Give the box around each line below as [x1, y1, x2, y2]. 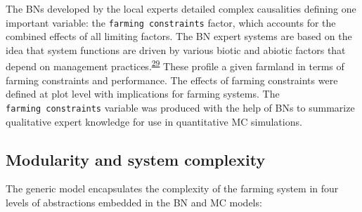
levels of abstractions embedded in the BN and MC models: [6, 194, 262, 209]
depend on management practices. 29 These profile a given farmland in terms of [6, 57, 344, 74]
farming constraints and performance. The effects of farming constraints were [6, 72, 338, 87]
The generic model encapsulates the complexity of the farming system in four [6, 181, 339, 196]
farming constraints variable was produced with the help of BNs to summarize [6, 100, 355, 114]
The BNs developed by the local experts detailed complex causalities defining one [6, 1, 356, 15]
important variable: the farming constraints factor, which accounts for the [6, 15, 336, 29]
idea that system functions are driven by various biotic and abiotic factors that [6, 42, 346, 57]
